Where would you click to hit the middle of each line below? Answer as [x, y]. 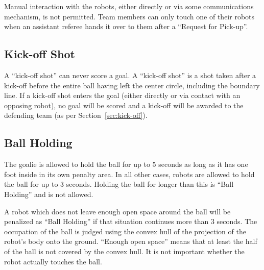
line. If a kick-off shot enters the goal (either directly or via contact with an [122, 95]
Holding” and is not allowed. [49, 194]
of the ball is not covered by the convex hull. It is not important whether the [124, 251]
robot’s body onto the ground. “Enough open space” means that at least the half [131, 241]
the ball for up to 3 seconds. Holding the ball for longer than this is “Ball [119, 184]
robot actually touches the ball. [53, 261]
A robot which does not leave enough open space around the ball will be [117, 211]
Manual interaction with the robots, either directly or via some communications [129, 6]
